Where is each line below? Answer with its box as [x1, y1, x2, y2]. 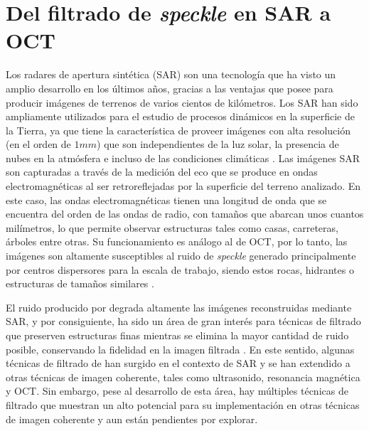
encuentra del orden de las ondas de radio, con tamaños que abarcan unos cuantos [6, 206, 364, 221]
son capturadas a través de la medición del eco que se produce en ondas [6, 164, 318, 179]
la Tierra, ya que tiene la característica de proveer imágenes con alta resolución [6, 122, 351, 137]
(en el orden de [6, 137, 71, 151]
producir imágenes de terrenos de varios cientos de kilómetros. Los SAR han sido [6, 95, 358, 110]
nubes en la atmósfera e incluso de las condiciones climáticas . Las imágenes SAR [6, 150, 360, 165]
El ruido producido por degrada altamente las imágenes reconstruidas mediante [6, 299, 352, 314]
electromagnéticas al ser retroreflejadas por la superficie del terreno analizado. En [6, 179, 361, 193]
